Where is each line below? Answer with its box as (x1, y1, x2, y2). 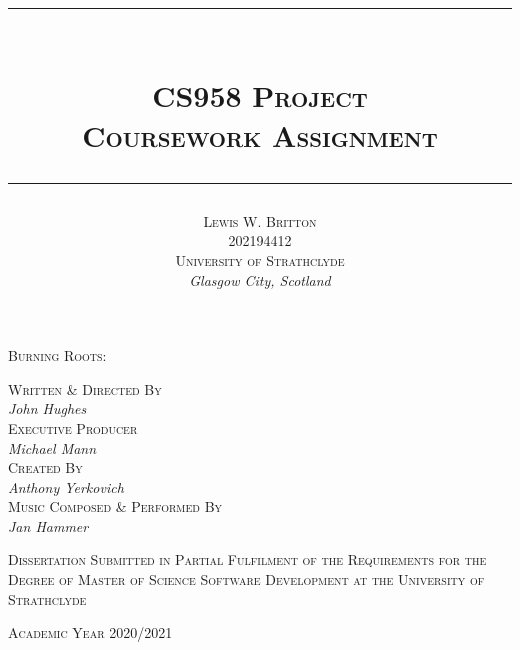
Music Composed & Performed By (8, 496, 223, 517)
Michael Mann (8, 437, 97, 458)
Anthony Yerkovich (8, 476, 124, 497)
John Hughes (8, 398, 87, 419)
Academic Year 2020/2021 (8, 622, 173, 643)
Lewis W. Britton (203, 210, 317, 231)
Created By (8, 457, 83, 478)
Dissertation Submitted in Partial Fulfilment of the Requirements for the (8, 549, 487, 570)
